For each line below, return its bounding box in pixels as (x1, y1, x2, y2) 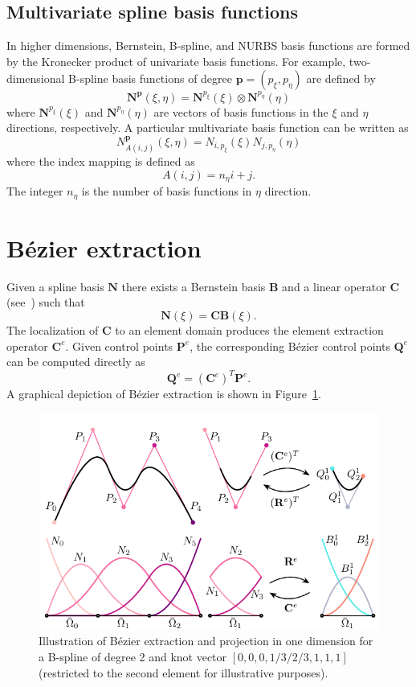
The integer (6, 183, 63, 200)
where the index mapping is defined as (6, 153, 195, 170)
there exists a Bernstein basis (121, 278, 266, 294)
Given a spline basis (6, 278, 104, 294)
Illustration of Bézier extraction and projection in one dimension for (39, 632, 373, 649)
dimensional (6, 70, 65, 87)
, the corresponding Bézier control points (190, 337, 390, 354)
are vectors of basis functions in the (153, 103, 328, 120)
